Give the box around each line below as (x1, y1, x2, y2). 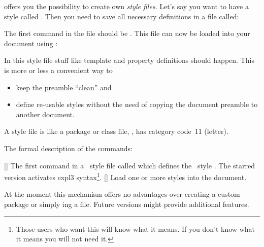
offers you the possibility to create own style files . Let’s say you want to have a (4, 1, 249, 11)
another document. (16, 109, 75, 119)
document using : (4, 38, 58, 48)
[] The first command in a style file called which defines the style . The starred (4, 160, 255, 170)
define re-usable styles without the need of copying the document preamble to (16, 99, 258, 110)
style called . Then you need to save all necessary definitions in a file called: (4, 11, 239, 21)
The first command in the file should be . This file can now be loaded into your (4, 28, 250, 39)
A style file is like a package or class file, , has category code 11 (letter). (4, 126, 228, 136)
